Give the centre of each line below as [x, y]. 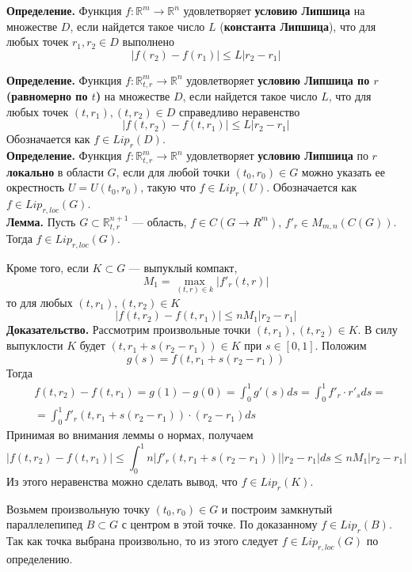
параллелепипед [45, 524]
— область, [160, 221]
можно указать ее [343, 171]
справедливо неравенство [240, 111]
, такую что [168, 187]
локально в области [55, 171]
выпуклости [35, 345]
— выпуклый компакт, [183, 268]
